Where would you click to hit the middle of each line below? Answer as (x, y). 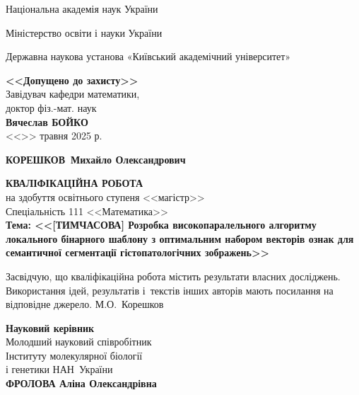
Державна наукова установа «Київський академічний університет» (148, 56)
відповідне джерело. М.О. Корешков (85, 304)
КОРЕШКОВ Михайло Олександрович (96, 159)
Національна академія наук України (82, 8)
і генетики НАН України (59, 369)
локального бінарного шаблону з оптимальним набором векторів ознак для (180, 238)
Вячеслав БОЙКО (47, 121)
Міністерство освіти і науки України (84, 32)
